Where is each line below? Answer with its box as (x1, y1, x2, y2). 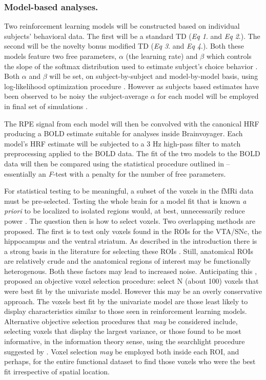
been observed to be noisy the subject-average (4, 91, 149, 101)
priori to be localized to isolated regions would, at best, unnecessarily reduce (4, 205, 245, 216)
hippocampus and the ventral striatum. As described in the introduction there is (4, 236, 257, 246)
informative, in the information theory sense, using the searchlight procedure (4, 336, 245, 347)
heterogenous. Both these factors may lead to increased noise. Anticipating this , (4, 265, 257, 276)
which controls (206, 51, 252, 61)
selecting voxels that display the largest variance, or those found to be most (4, 326, 241, 336)
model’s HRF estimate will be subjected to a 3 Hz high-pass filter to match (4, 138, 241, 149)
